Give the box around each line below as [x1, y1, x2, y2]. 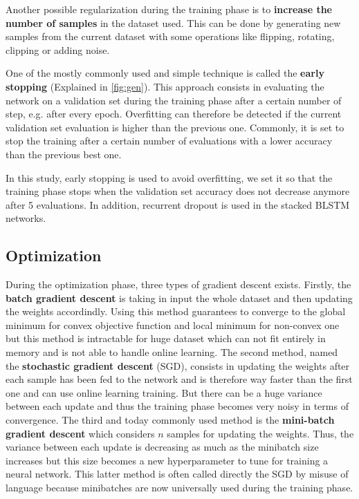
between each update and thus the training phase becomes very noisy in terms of [6, 399, 349, 413]
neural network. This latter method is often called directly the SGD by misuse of [6, 467, 349, 481]
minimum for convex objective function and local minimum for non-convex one [6, 317, 340, 332]
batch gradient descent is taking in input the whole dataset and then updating [6, 290, 353, 305]
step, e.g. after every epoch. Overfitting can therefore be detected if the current [6, 106, 342, 121]
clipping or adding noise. [6, 42, 110, 57]
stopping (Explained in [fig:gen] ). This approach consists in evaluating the [6, 79, 324, 93]
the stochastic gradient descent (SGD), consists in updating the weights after [6, 358, 350, 373]
